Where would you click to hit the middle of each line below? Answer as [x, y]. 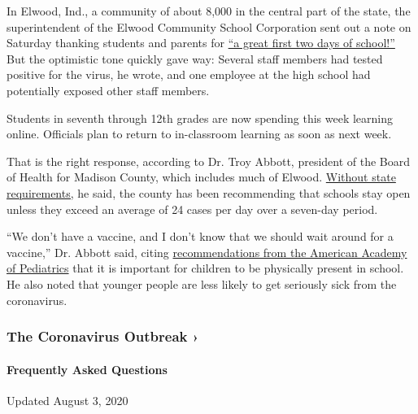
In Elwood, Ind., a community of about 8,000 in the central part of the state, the [209, 11]
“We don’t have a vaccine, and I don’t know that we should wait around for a [200, 236]
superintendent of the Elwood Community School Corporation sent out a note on [209, 26]
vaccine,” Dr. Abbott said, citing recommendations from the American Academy [207, 252]
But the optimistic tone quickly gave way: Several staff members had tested [195, 58]
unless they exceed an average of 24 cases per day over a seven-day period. [192, 209]
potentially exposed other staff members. [108, 90]
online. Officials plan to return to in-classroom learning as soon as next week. [199, 134]
